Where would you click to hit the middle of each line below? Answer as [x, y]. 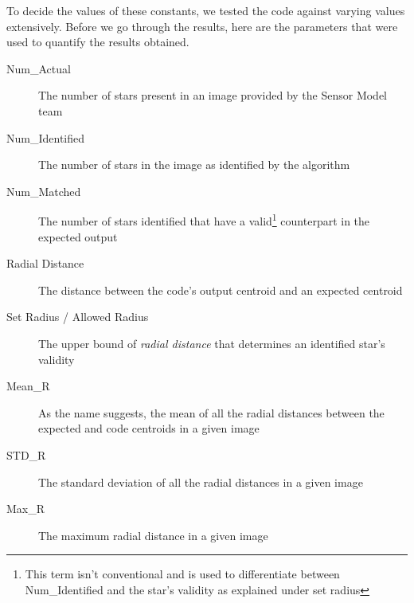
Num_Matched [44, 191]
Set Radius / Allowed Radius [78, 317]
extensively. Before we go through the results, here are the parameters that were [202, 26]
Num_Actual [39, 68]
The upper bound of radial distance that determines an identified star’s [212, 343]
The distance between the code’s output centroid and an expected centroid [221, 290]
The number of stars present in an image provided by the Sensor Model [213, 95]
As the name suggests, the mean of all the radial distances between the [211, 412]
